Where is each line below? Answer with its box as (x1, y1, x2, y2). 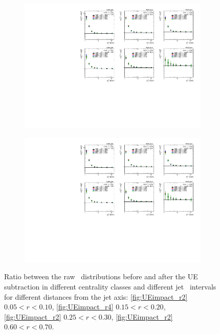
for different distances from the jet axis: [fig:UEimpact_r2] (4, 291, 188, 302)
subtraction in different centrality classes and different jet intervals (4, 281, 216, 292)
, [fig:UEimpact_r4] (52, 301, 114, 312)
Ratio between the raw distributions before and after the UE (4, 271, 198, 282)
